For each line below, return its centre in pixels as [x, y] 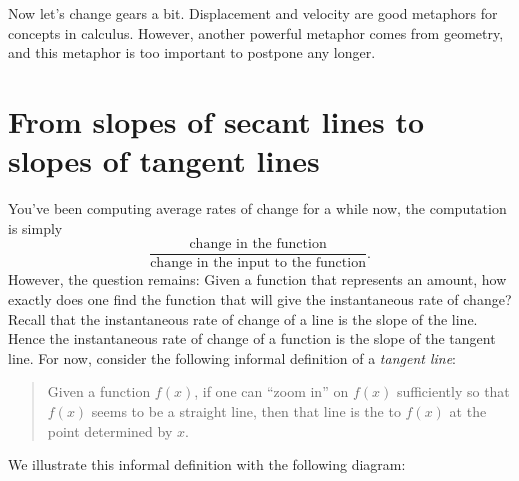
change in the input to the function [258, 263]
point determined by [110, 430]
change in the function [258, 244]
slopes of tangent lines [164, 160]
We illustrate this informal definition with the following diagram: [207, 464]
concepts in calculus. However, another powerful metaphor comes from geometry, [256, 32]
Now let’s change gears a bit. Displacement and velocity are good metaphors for [253, 13]
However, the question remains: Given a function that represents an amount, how [257, 279]
